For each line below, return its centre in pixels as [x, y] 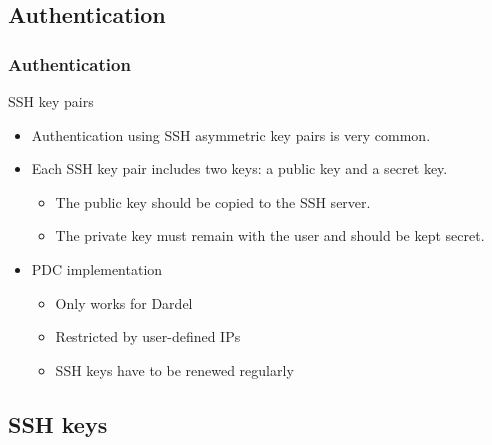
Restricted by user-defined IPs [148, 336]
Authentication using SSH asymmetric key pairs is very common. [231, 134]
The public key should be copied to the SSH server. [213, 201]
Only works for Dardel [124, 302]
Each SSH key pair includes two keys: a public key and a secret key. [239, 168]
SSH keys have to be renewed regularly [174, 369]
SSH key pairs [51, 101]
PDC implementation [97, 268]
